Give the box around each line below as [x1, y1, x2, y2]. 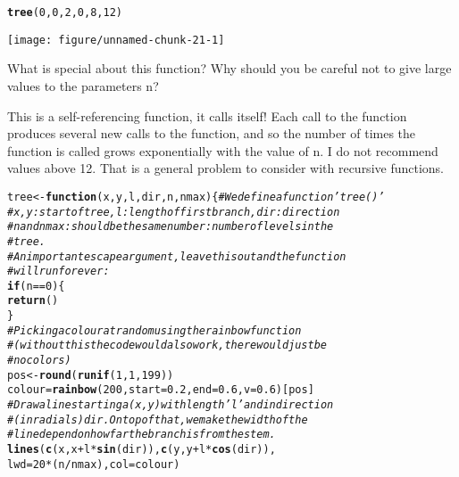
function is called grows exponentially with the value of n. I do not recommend [7, 141, 438, 160]
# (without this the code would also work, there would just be [7, 339, 328, 352]
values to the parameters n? [7, 76, 159, 95]
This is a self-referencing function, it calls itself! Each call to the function [7, 106, 407, 125]
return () [7, 294, 59, 308]
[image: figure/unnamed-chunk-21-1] [7, 33, 225, 46]
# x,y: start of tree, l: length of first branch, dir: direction [7, 205, 340, 218]
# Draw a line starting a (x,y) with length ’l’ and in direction [7, 399, 334, 412]
